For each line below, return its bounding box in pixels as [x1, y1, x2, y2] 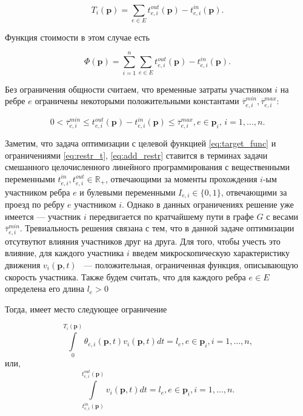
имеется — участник [5, 210, 81, 222]
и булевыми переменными [79, 185, 176, 198]
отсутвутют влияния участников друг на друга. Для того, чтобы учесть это [5, 234, 281, 247]
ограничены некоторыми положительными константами [35, 94, 239, 107]
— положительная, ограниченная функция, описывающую [84, 258, 298, 271]
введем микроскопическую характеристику [132, 246, 290, 259]
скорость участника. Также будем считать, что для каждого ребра [5, 270, 246, 283]
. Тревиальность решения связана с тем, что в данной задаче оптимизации [19, 222, 295, 234]
